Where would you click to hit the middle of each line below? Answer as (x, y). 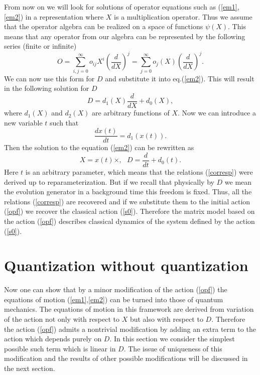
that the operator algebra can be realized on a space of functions (104, 26)
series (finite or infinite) (40, 46)
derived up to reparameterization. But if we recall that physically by (109, 181)
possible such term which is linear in (60, 348)
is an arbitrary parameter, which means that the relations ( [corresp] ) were (139, 171)
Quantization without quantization (126, 265)
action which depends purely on (53, 339)
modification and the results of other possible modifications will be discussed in (126, 358)
